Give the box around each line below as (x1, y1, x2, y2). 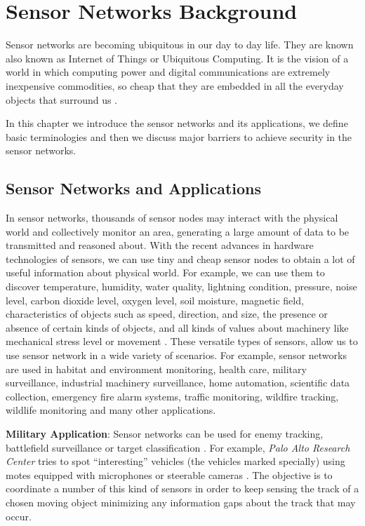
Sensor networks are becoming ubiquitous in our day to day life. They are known (6, 37, 354, 52)
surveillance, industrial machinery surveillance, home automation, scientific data (6, 375, 350, 390)
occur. (6, 508, 32, 523)
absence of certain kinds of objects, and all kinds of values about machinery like (6, 320, 349, 335)
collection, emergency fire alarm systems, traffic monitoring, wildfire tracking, (6, 389, 339, 403)
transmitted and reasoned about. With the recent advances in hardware (6, 238, 314, 252)
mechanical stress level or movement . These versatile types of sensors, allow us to (6, 334, 358, 349)
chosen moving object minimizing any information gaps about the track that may (6, 494, 356, 509)
